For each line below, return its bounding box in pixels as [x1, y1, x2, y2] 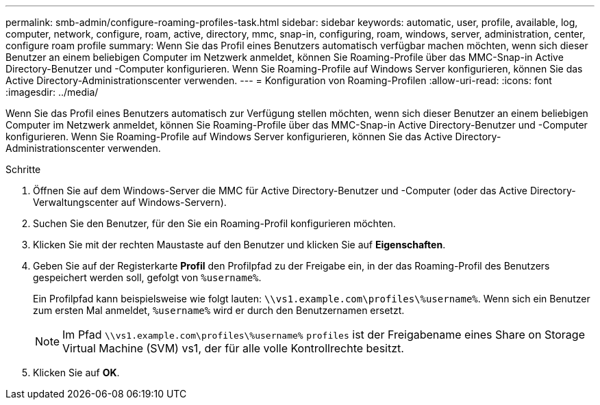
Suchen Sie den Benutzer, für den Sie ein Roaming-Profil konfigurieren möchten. [33, 218, 396, 229]
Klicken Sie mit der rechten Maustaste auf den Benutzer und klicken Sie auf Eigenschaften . [33, 239, 446, 250]
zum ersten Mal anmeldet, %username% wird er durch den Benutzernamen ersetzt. [33, 304, 405, 316]
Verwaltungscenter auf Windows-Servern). [33, 196, 227, 208]
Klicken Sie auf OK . [33, 367, 120, 378]
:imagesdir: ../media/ [5, 86, 99, 98]
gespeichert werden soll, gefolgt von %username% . [33, 272, 262, 283]
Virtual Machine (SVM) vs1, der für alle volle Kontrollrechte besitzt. [62, 341, 404, 355]
